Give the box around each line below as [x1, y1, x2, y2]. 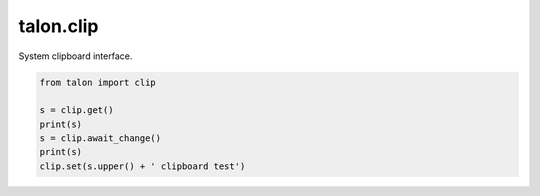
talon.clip [18, 15, 99, 37]
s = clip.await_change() [39, 133, 162, 144]
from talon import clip [39, 76, 157, 88]
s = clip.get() [39, 105, 114, 116]
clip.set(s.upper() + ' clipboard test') [39, 160, 246, 172]
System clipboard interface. [18, 50, 133, 62]
